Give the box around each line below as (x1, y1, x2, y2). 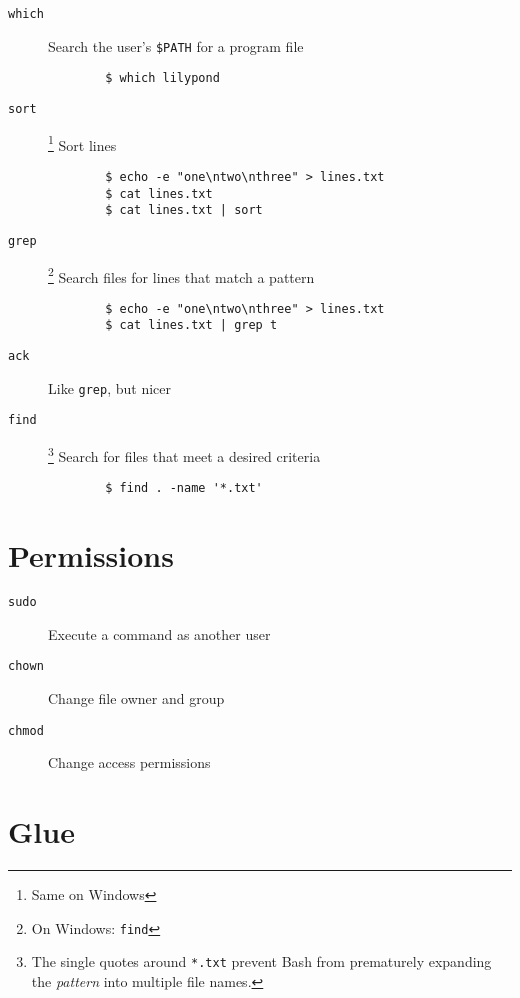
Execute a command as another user (48, 623, 271, 644)
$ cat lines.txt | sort (105, 203, 263, 218)
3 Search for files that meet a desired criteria (48, 443, 321, 466)
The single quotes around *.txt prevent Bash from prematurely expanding (31, 951, 492, 972)
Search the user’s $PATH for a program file (48, 35, 304, 56)
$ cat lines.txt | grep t (105, 318, 278, 333)
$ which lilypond (105, 71, 220, 86)
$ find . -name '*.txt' (105, 481, 263, 496)
